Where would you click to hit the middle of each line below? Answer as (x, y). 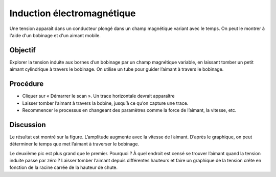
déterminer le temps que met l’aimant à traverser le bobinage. (74, 144)
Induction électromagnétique (73, 13)
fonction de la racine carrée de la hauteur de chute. (63, 167)
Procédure (27, 84)
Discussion (28, 125)
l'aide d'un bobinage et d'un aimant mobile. (55, 35)
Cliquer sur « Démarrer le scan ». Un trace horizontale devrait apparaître (98, 96)
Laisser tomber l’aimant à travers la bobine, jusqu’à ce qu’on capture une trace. (105, 103)
